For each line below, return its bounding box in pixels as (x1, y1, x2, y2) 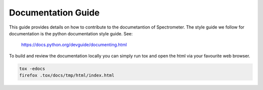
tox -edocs (19, 66, 45, 71)
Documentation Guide (9, 7, 100, 18)
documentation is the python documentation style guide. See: (9, 30, 133, 36)
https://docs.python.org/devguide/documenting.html (21, 42, 127, 48)
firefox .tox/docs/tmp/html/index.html (19, 73, 114, 78)
